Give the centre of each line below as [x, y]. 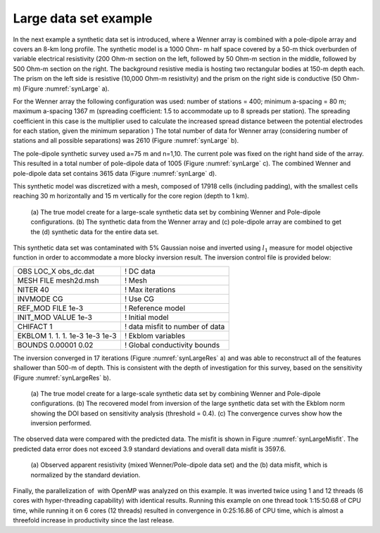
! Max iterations [150, 290]
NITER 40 [33, 290]
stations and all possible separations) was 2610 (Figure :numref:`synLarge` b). [126, 141]
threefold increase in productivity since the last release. [94, 520]
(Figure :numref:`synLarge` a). [66, 89]
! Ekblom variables [155, 335]
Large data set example [83, 18]
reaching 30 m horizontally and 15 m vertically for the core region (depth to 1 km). [131, 196]
